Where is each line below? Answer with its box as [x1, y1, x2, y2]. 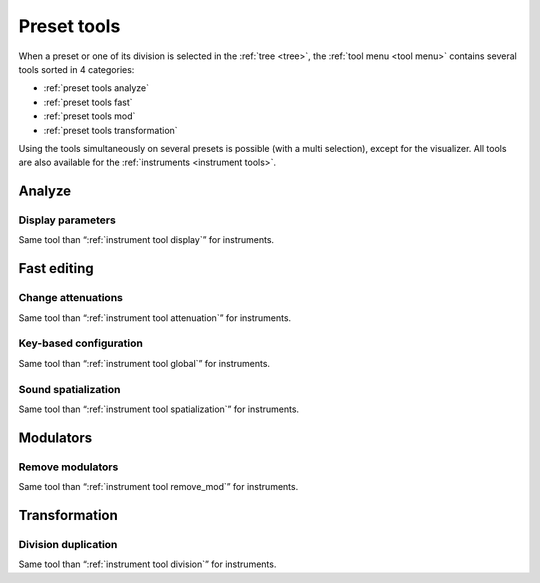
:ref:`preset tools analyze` [43, 82, 150, 94]
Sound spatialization [18, 382, 121, 396]
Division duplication [18, 537, 118, 551]
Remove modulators [18, 460, 119, 474]
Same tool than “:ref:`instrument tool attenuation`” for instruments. [18, 311, 292, 324]
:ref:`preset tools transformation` [43, 124, 179, 136]
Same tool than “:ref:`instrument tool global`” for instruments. [18, 357, 270, 369]
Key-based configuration [18, 336, 144, 350]
